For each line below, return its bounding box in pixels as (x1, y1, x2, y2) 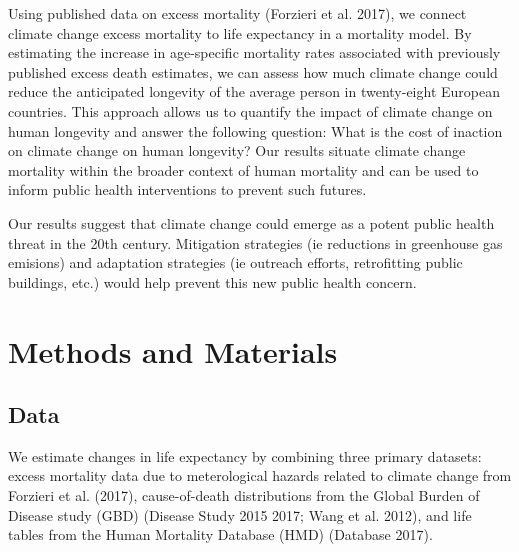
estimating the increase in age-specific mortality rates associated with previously (8, 42, 501, 63)
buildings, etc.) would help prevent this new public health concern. (8, 271, 417, 292)
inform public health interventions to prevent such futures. (8, 179, 367, 200)
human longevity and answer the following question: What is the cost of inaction (8, 120, 503, 141)
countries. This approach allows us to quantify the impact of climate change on (8, 100, 493, 121)
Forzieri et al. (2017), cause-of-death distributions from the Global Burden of (8, 485, 480, 506)
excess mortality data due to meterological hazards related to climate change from (8, 465, 512, 486)
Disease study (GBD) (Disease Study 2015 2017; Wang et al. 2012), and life (8, 504, 472, 525)
